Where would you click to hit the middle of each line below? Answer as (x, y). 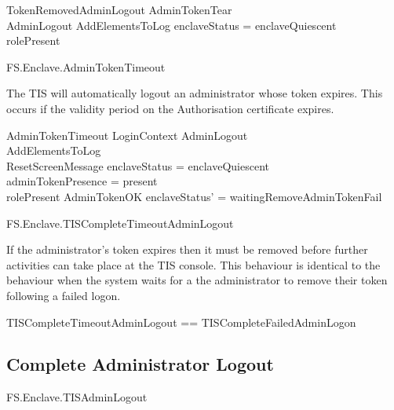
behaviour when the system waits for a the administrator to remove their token (197, 280)
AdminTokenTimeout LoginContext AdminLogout (127, 135)
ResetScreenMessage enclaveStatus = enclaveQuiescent (138, 165)
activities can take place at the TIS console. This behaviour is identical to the (193, 264)
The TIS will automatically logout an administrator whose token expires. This (195, 93)
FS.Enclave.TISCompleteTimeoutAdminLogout (120, 223)
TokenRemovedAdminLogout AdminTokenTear (119, 9)
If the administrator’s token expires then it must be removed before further (187, 249)
